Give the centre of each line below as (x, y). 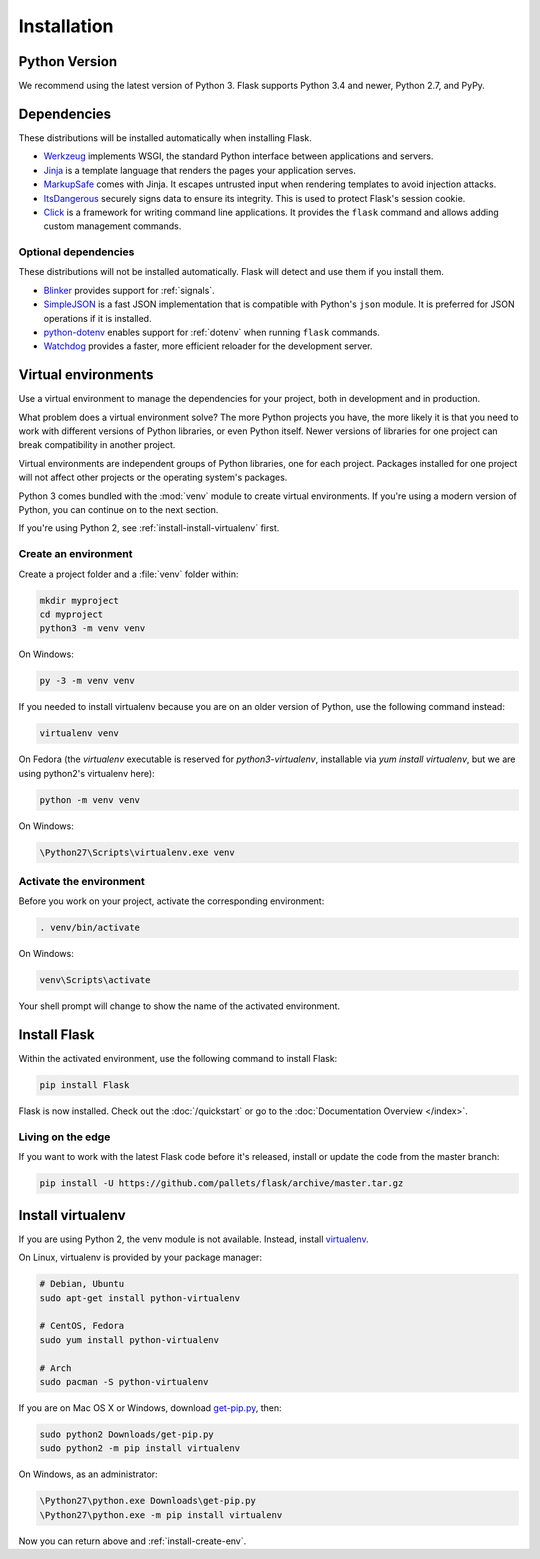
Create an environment (75, 554)
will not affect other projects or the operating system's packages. (153, 477)
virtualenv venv (79, 733)
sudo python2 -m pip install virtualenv (139, 1448)
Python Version (68, 61)
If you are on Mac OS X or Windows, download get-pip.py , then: (150, 1407)
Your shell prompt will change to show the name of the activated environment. (179, 1006)
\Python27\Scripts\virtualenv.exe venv (137, 852)
